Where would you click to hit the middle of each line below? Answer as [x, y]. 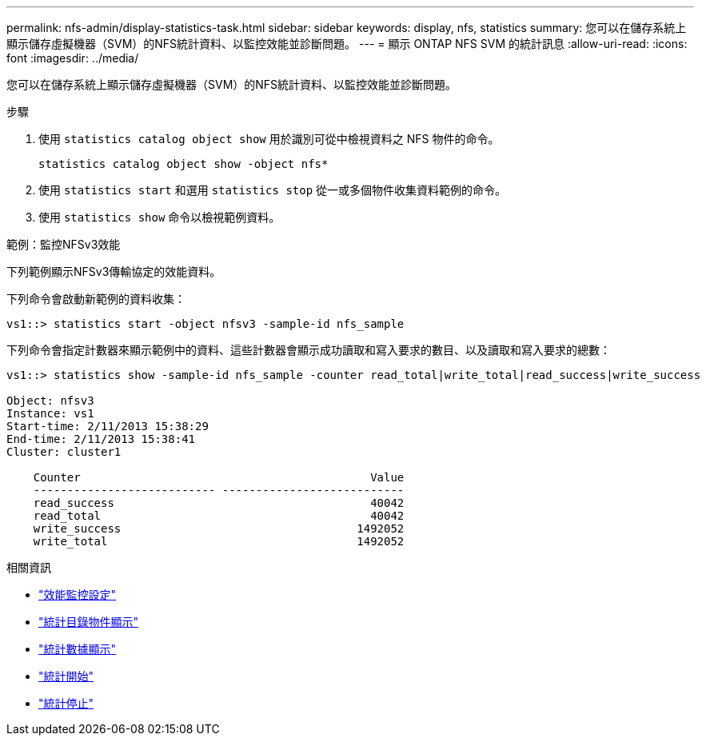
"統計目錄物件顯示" [89, 622]
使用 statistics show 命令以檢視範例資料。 [160, 217]
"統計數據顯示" [78, 649]
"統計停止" [66, 703]
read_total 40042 [219, 516]
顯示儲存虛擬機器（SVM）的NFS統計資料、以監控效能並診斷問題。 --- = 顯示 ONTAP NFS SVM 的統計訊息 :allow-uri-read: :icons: [347, 44]
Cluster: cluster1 [64, 452]
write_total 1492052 [219, 541]
